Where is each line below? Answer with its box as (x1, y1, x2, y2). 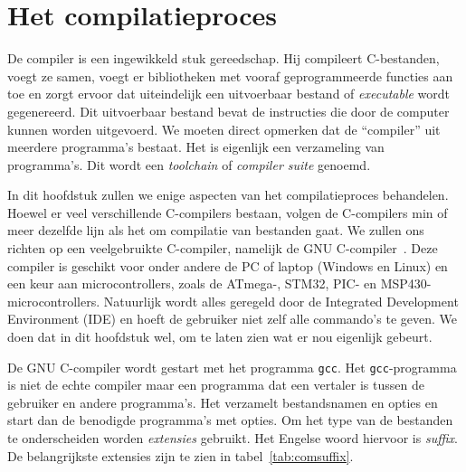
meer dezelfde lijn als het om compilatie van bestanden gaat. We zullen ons (7, 221, 424, 240)
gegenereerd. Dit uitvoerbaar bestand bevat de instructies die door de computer (7, 101, 450, 120)
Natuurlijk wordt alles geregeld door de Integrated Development (103, 291, 459, 310)
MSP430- (380, 274, 432, 293)
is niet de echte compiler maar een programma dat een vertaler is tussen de (7, 375, 424, 394)
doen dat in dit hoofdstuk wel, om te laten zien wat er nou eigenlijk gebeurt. (7, 327, 433, 346)
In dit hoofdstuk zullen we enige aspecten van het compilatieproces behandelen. (7, 185, 449, 204)
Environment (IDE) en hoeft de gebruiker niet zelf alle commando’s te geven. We (7, 309, 457, 328)
